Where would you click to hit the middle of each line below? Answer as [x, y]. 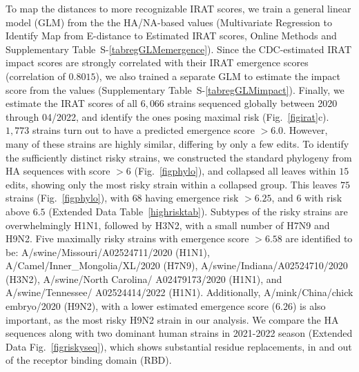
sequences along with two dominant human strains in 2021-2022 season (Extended [179, 333]
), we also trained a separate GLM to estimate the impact [218, 76]
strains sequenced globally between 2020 [252, 103]
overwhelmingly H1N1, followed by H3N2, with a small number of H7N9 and [168, 225]
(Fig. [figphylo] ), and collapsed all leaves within [235, 171]
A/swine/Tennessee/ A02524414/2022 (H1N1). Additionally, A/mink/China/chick [179, 292]
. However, [305, 130]
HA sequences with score [58, 171]
